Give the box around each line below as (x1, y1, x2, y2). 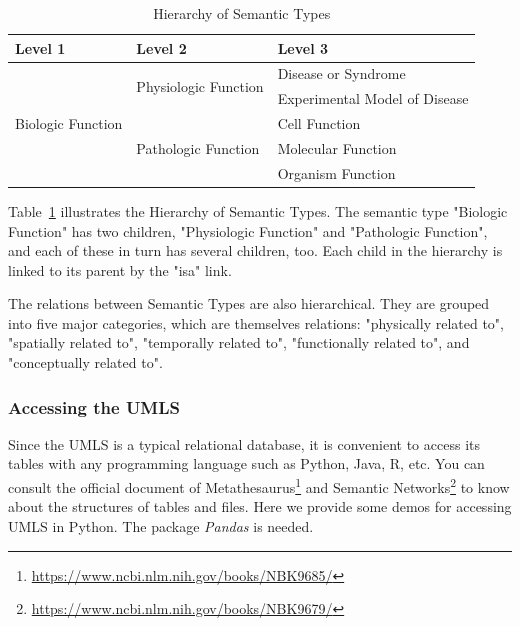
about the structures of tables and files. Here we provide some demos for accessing (8, 496, 512, 517)
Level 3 (277, 37, 329, 58)
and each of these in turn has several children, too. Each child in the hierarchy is (8, 240, 503, 261)
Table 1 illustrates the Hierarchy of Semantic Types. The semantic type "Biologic (8, 200, 508, 221)
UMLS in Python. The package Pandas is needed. (8, 515, 314, 536)
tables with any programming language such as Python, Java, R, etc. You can (8, 453, 485, 474)
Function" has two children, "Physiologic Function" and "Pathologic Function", (8, 220, 488, 241)
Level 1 (15, 37, 66, 58)
